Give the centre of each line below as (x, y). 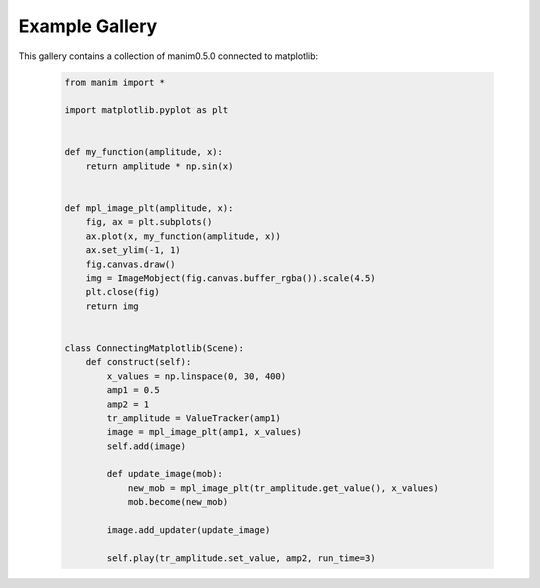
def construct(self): (138, 362)
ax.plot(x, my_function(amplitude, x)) (183, 236)
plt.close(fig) (122, 292)
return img (112, 306)
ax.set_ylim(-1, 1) (133, 250)
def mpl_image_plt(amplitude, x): (149, 208)
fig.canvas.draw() (130, 264)
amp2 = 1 (128, 404)
